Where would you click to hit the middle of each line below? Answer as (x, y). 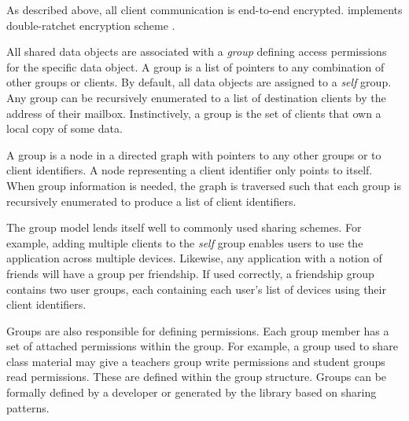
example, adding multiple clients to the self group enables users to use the (185, 242)
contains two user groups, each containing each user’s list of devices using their (196, 289)
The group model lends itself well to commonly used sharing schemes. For (184, 227)
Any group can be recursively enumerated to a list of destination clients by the (196, 97)
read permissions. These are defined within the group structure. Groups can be (197, 377)
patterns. (28, 407)
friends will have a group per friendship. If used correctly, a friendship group (190, 273)
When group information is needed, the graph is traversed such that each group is (204, 185)
